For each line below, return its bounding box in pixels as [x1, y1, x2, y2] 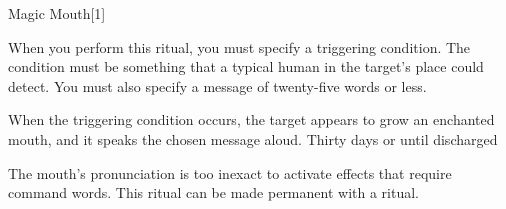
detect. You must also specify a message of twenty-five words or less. [8, 75, 427, 96]
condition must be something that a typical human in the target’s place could [8, 56, 484, 77]
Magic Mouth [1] [8, 3, 106, 23]
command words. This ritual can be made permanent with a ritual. [8, 182, 419, 203]
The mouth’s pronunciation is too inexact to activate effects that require [8, 162, 452, 183]
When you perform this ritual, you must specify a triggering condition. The [8, 36, 471, 57]
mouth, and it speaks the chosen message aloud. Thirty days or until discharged [8, 128, 498, 149]
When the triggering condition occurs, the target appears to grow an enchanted [8, 109, 495, 130]
